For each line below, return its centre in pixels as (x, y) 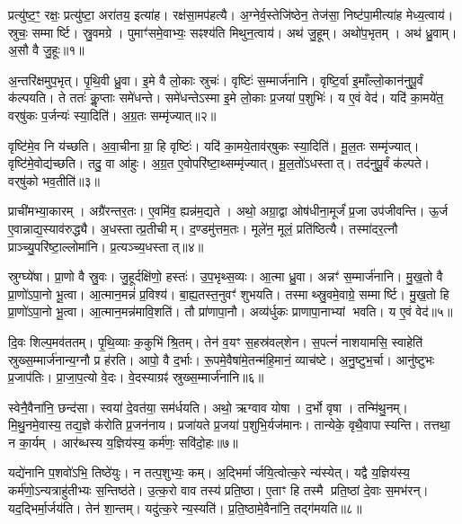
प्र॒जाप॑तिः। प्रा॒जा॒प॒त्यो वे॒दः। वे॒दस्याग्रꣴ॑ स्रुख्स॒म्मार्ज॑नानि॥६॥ (136, 377)
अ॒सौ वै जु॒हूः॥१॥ (46, 50)
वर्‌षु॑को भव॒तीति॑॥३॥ (54, 180)
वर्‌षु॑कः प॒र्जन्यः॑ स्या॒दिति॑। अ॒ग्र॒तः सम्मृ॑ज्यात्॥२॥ (112, 115)
